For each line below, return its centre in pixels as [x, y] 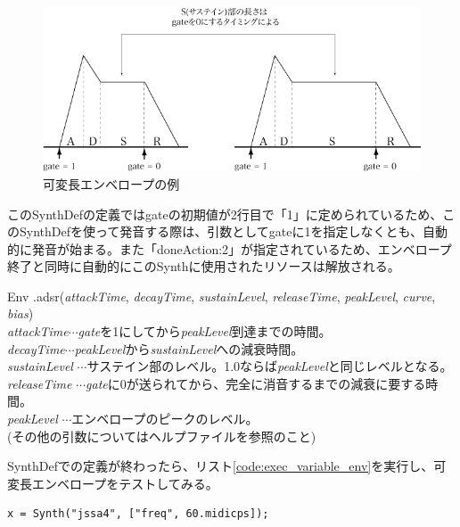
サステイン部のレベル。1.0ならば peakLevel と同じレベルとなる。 [270, 366]
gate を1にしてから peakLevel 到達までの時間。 [205, 331]
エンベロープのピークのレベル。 [165, 419]
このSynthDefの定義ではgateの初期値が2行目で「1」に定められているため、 [225, 214]
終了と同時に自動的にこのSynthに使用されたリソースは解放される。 [204, 266]
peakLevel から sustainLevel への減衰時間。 [189, 348]
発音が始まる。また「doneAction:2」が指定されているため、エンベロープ [242, 248]
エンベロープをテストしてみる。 [125, 483]
